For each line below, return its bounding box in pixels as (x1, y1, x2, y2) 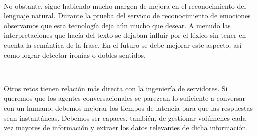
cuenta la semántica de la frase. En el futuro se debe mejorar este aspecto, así (4, 39, 242, 50)
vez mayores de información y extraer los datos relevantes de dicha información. (4, 122, 248, 133)
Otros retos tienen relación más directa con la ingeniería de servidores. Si (4, 83, 228, 93)
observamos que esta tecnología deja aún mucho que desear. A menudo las (4, 20, 231, 30)
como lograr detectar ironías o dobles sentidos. (4, 49, 146, 60)
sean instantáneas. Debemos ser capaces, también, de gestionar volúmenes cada (4, 112, 246, 123)
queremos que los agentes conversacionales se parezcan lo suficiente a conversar (4, 93, 245, 103)
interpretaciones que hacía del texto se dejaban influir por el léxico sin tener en (4, 30, 246, 40)
